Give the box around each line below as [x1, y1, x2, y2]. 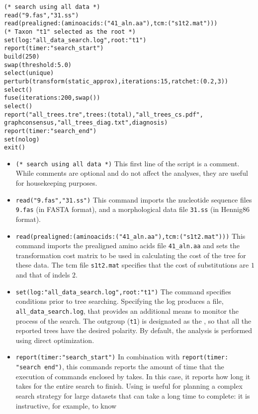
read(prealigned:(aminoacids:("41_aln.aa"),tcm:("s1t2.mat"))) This [15, 230, 246, 241]
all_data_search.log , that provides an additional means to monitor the [15, 305, 239, 316]
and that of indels [15, 270, 70, 280]
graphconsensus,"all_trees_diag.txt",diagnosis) [4, 119, 168, 127]
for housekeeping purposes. [15, 178, 97, 188]
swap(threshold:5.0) [4, 61, 72, 69]
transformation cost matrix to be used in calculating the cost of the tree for [15, 250, 246, 260]
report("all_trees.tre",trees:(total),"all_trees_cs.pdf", [4, 111, 203, 118]
